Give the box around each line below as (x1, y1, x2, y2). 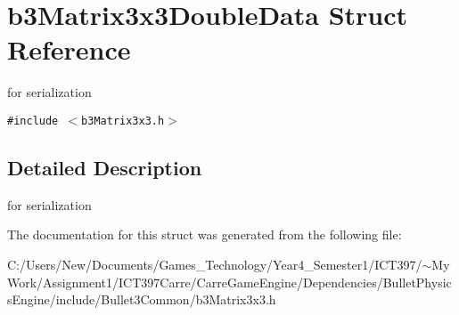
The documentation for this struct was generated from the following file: (7, 225, 402, 244)
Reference (7, 31, 131, 68)
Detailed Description (7, 153, 202, 181)
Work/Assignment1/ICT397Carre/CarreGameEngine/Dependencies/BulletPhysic (7, 272, 452, 291)
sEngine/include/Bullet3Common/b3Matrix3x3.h (7, 290, 276, 309)
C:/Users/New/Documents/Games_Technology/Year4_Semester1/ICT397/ (7, 254, 422, 273)
